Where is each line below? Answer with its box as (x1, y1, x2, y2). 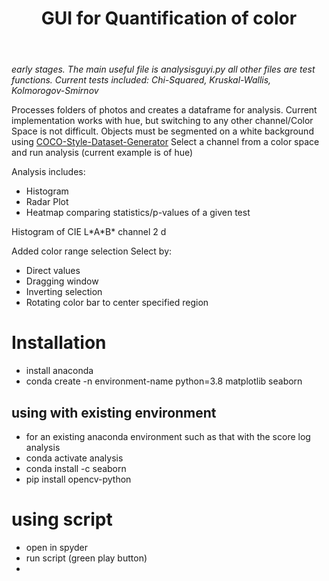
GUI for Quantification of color (40, 7, 298, 30)
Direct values (25, 265, 81, 277)
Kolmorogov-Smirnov (11, 85, 99, 97)
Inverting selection (25, 286, 103, 298)
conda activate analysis (25, 452, 124, 464)
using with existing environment (11, 404, 217, 421)
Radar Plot (25, 196, 69, 208)
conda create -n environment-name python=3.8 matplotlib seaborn (25, 375, 303, 387)
